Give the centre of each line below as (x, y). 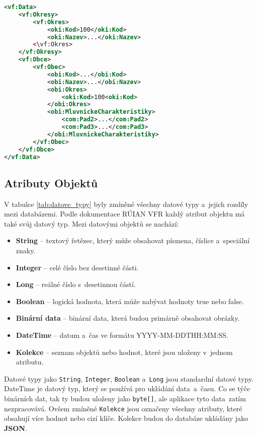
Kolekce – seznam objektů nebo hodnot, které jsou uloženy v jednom (124, 352)
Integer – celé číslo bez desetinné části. (77, 267)
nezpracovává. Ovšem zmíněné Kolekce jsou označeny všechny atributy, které (123, 408)
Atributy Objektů (51, 183)
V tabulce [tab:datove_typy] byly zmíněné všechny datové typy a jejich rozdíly (126, 204)
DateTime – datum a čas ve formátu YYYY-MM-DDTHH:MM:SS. (122, 335)
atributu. (30, 362)
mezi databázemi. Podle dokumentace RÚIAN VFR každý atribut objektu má (124, 214)
